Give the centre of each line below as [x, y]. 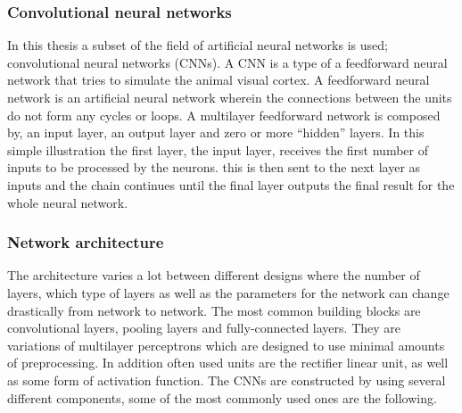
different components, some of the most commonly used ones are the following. [222, 397]
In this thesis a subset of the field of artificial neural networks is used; [198, 45]
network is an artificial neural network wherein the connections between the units [230, 97]
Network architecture [86, 242]
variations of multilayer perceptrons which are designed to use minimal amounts [226, 345]
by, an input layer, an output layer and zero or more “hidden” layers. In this [216, 132]
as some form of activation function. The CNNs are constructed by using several [227, 380]
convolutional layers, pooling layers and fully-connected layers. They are [204, 328]
